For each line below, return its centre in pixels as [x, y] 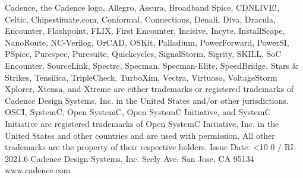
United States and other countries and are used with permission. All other [140, 135]
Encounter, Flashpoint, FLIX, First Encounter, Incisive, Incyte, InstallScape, [145, 31]
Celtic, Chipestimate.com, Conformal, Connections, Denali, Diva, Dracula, [140, 19]
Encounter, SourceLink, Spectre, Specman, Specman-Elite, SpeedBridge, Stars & [152, 65]
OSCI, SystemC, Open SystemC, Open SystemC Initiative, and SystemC [138, 112]
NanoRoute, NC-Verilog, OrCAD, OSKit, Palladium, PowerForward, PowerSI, [147, 42]
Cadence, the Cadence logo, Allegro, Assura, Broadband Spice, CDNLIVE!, [142, 7]
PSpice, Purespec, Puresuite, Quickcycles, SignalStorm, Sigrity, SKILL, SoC [143, 54]
